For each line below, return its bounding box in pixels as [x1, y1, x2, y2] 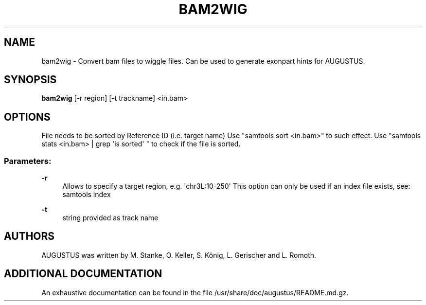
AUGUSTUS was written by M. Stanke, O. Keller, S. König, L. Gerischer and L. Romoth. [41, 251, 317, 259]
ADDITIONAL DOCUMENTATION [4, 268, 162, 280]
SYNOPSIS [4, 73, 57, 86]
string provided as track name [62, 214, 159, 222]
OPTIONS [4, 110, 51, 123]
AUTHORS [4, 230, 55, 243]
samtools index [62, 190, 111, 199]
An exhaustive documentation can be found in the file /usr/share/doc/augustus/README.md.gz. [41, 288, 349, 297]
